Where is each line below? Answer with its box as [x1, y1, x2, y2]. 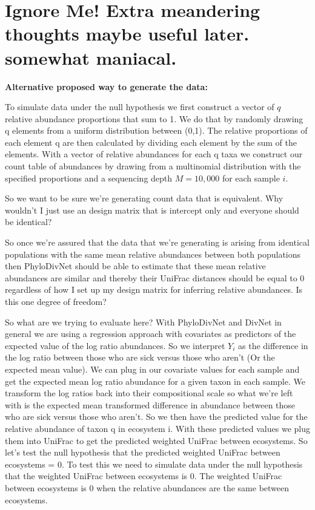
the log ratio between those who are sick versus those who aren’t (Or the [5, 351, 275, 364]
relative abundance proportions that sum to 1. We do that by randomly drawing [5, 112, 303, 125]
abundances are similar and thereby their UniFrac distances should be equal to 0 [5, 271, 305, 284]
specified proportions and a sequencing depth [5, 171, 173, 184]
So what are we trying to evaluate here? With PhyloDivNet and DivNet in [5, 315, 282, 328]
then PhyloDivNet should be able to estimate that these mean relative [5, 260, 266, 272]
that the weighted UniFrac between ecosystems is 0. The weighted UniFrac [5, 469, 282, 482]
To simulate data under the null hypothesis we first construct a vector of [5, 100, 274, 113]
